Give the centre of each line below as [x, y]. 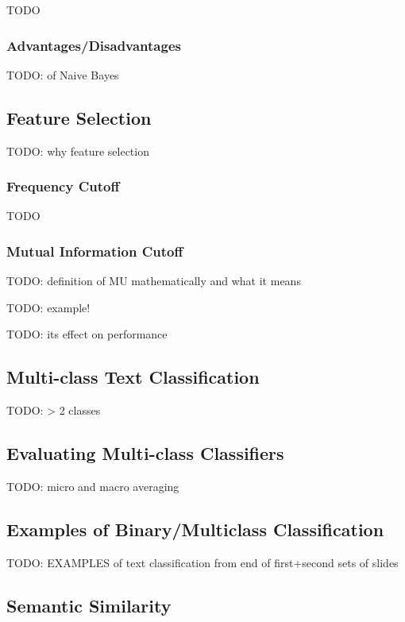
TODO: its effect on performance [87, 334]
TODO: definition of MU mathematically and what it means [154, 281]
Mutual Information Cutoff [95, 251]
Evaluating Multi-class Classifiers [145, 453]
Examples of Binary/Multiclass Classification [195, 529]
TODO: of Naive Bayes [63, 74]
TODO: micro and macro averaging [93, 487]
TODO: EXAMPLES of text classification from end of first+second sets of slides [202, 562]
